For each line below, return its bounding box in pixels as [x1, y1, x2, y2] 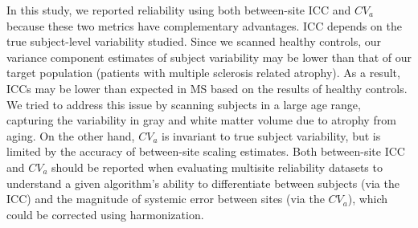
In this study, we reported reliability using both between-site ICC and [6, 2, 351, 18]
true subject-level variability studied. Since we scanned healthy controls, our [6, 33, 381, 50]
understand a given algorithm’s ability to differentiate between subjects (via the [6, 174, 400, 191]
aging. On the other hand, [6, 127, 135, 144]
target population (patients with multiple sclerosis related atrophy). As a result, [6, 64, 400, 81]
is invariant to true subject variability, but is [162, 127, 381, 144]
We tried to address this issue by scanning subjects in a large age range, [6, 96, 361, 112]
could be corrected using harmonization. [6, 206, 204, 222]
